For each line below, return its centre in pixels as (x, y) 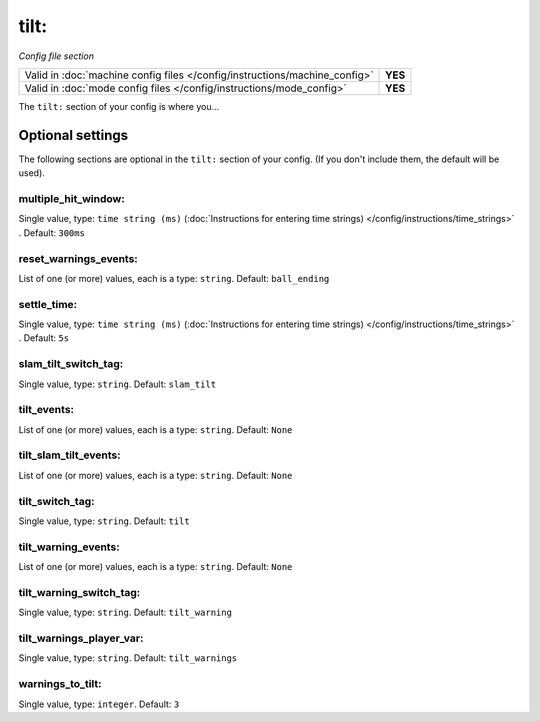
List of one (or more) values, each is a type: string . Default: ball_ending (174, 278)
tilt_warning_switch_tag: (79, 592)
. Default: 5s (44, 338)
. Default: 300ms (51, 232)
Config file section (56, 56)
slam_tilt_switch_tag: (71, 364)
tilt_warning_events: (69, 547)
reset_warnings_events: (78, 258)
